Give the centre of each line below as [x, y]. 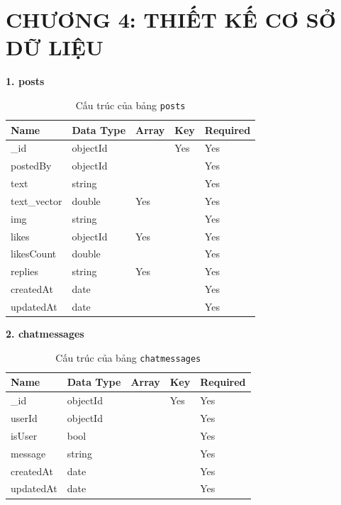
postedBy [31, 166]
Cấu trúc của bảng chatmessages [128, 357]
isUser [24, 435]
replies [25, 271]
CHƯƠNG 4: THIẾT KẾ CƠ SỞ [171, 20]
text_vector [37, 200]
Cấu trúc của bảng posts [130, 105]
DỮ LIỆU [55, 47]
